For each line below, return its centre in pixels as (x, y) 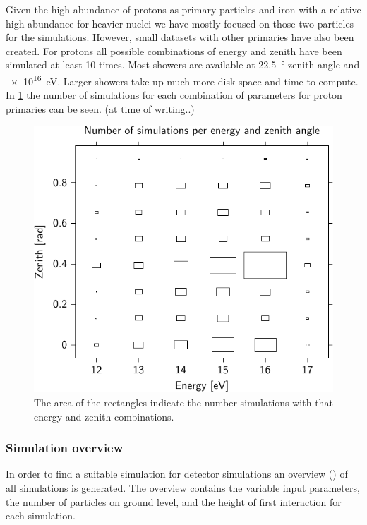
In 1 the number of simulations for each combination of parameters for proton (174, 95)
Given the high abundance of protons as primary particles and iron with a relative (183, 9)
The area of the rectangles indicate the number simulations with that (183, 402)
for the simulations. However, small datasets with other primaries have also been (180, 37)
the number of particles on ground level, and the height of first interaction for (174, 501)
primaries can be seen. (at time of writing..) (100, 108)
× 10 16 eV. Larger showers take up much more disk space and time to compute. (184, 80)
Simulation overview (65, 448)
